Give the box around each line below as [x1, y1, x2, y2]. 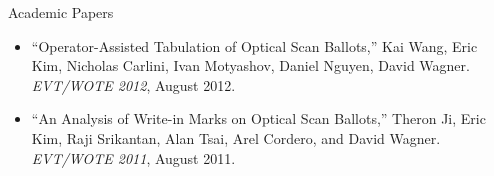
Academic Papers [8, 2, 114, 22]
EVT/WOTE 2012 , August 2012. [31, 74, 236, 95]
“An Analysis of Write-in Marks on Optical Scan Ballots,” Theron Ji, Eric [31, 108, 486, 129]
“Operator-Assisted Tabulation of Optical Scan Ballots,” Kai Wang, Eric [31, 35, 478, 56]
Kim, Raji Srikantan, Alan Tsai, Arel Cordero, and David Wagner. [31, 127, 441, 148]
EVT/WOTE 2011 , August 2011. [31, 147, 236, 168]
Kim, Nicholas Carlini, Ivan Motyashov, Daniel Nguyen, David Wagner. [31, 55, 470, 76]
